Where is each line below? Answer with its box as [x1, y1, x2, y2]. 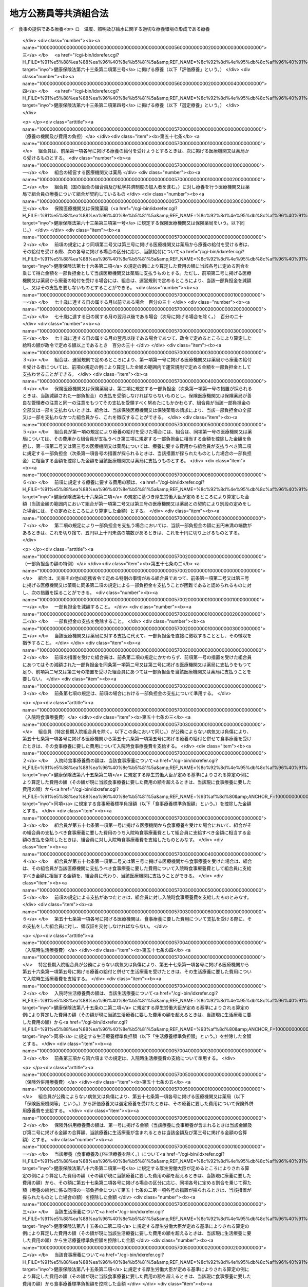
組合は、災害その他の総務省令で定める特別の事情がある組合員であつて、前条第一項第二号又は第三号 [38, 575, 249, 581]
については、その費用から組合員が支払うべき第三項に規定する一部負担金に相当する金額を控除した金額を [26, 436, 247, 442]
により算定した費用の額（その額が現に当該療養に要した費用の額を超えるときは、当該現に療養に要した [35, 1172, 252, 1178]
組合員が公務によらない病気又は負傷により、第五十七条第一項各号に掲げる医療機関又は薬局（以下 [38, 1093, 245, 1099]
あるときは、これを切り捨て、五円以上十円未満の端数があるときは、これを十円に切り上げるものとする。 [22, 529, 242, 535]
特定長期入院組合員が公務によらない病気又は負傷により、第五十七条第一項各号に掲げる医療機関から [38, 961, 249, 967]
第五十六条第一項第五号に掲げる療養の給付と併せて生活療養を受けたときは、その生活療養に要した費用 [22, 968, 238, 975]
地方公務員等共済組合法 [9, 8, 109, 19]
